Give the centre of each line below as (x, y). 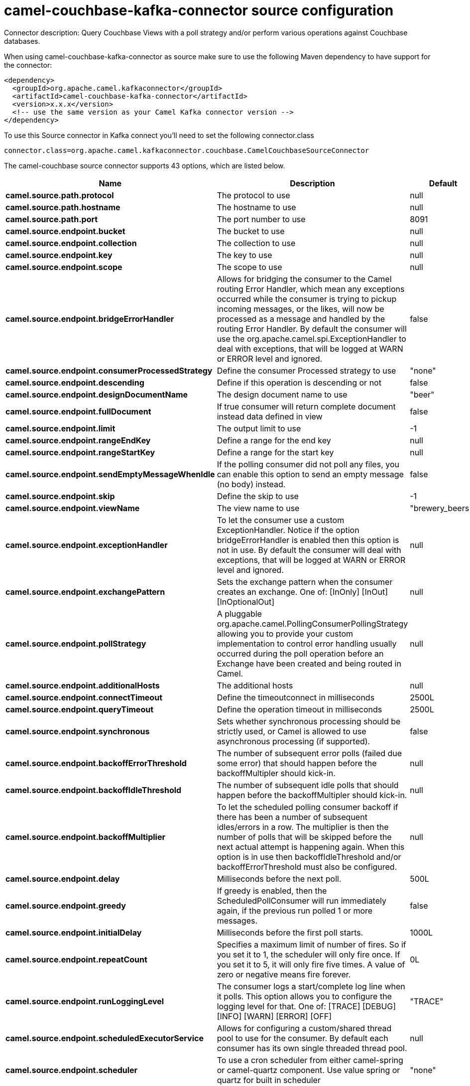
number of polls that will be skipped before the (304, 837)
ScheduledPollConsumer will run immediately (301, 900)
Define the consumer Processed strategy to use (306, 370)
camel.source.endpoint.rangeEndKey (78, 440)
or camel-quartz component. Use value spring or (308, 1070)
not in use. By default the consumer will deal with (309, 550)
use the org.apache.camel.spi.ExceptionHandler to (311, 339)
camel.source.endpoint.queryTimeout (80, 709)
